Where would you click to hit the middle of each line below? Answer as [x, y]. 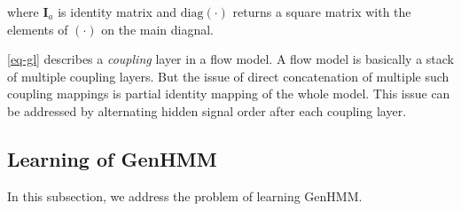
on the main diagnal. [158, 29]
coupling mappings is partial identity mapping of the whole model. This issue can [229, 94]
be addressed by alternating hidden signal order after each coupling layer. [207, 110]
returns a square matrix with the [322, 12]
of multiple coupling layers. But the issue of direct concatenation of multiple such [228, 76]
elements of [38, 29]
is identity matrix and [117, 12]
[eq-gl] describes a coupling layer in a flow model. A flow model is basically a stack [230, 59]
